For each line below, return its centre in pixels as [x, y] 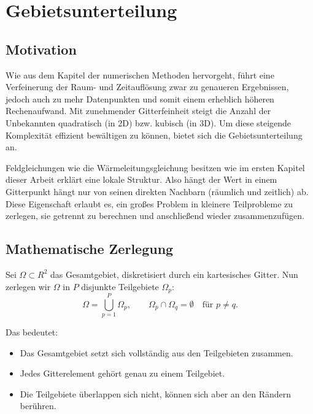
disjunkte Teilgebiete [120, 286]
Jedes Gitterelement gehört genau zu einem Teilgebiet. [122, 373]
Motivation [41, 49]
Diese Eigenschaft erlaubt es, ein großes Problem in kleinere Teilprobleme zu [149, 203]
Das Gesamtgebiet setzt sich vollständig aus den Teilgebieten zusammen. [156, 352]
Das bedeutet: [32, 332]
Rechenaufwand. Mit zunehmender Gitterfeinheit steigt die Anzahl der [138, 111]
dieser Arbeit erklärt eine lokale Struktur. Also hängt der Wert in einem [141, 179]
